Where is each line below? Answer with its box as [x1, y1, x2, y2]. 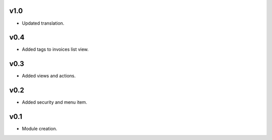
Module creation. [22, 126, 57, 132]
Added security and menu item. [22, 99, 88, 105]
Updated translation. [22, 20, 64, 26]
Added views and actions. [22, 73, 76, 79]
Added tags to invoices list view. [22, 46, 89, 52]
